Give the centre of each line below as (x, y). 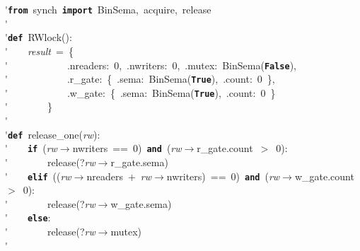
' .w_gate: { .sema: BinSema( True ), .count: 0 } (140, 92)
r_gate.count (225, 148)
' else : (28, 217)
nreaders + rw (119, 176)
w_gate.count (324, 176)
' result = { (39, 51)
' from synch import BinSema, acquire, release (108, 9)
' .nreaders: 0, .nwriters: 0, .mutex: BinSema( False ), (151, 65)
